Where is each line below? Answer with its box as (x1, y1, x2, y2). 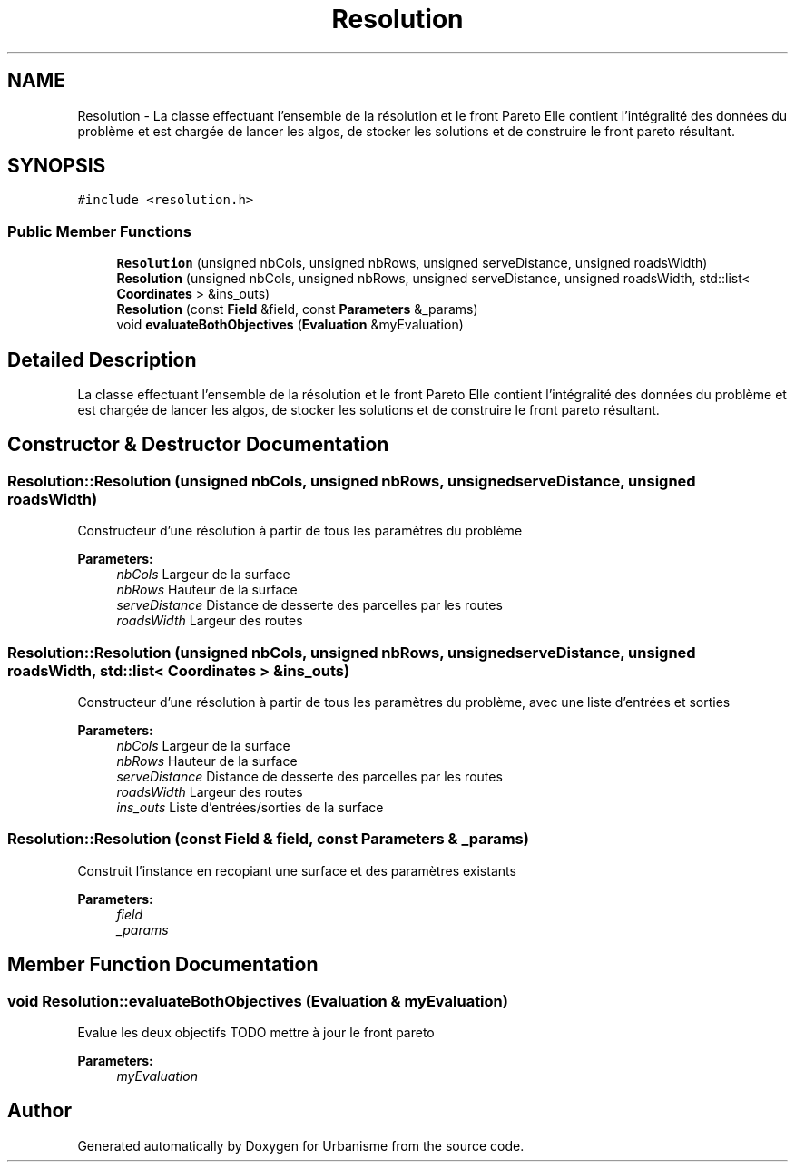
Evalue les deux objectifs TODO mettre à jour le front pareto (77, 1024, 435, 1040)
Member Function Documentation (7, 953, 319, 977)
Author (7, 1099, 72, 1123)
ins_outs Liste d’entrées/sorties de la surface (116, 800, 384, 815)
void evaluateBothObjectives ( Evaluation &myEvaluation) (116, 317, 464, 333)
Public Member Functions (7, 221, 191, 241)
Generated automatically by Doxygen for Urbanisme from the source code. (77, 1137, 525, 1154)
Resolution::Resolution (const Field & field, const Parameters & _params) (7, 830, 529, 849)
